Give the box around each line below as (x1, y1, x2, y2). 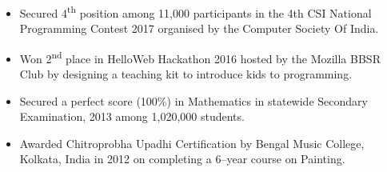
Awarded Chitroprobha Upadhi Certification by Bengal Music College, (19, 134, 365, 151)
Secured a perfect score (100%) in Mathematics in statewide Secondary (19, 92, 368, 109)
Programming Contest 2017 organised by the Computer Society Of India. (19, 20, 379, 37)
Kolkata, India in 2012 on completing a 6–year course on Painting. (19, 150, 345, 167)
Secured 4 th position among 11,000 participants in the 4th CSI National (19, 2, 372, 21)
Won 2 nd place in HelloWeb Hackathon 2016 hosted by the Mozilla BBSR (19, 47, 381, 66)
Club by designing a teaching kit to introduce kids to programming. (19, 66, 353, 82)
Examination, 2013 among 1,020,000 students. (19, 108, 245, 125)
